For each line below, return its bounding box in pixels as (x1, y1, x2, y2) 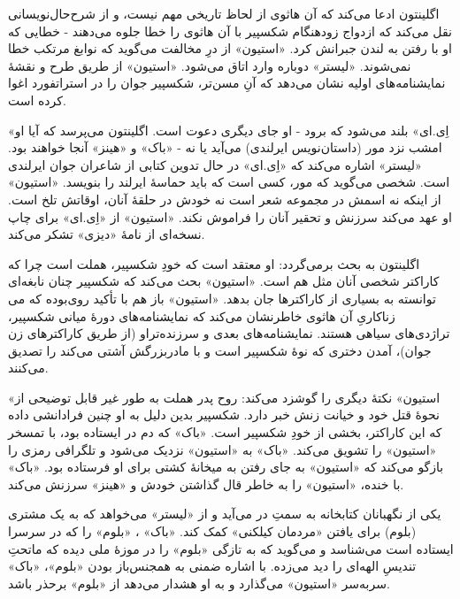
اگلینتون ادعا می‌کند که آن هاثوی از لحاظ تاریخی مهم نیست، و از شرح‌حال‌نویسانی (8, 4, 440, 22)
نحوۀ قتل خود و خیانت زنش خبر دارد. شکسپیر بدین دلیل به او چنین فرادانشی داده (8, 405, 440, 424)
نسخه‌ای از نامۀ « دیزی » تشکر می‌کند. (8, 225, 205, 243)
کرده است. (8, 90, 66, 109)
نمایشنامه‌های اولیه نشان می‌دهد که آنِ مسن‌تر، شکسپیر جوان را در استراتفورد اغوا (8, 73, 446, 92)
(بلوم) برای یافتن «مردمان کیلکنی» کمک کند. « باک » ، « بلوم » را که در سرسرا (8, 522, 417, 541)
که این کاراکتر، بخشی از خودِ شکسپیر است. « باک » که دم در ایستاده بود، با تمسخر (8, 423, 442, 442)
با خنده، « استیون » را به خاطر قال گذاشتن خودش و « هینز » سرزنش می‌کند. (8, 474, 404, 493)
